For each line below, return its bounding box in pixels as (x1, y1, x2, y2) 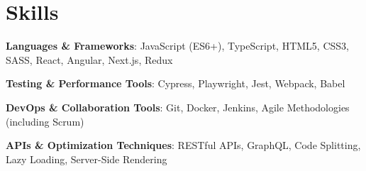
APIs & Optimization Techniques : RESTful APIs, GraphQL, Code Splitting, (6, 138, 361, 153)
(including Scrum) (6, 114, 84, 128)
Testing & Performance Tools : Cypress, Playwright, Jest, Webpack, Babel (6, 76, 345, 91)
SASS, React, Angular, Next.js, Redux (6, 52, 173, 67)
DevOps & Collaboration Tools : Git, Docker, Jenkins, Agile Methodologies (6, 99, 350, 114)
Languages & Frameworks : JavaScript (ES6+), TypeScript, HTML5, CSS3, (6, 38, 349, 53)
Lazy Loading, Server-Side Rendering (6, 151, 167, 166)
